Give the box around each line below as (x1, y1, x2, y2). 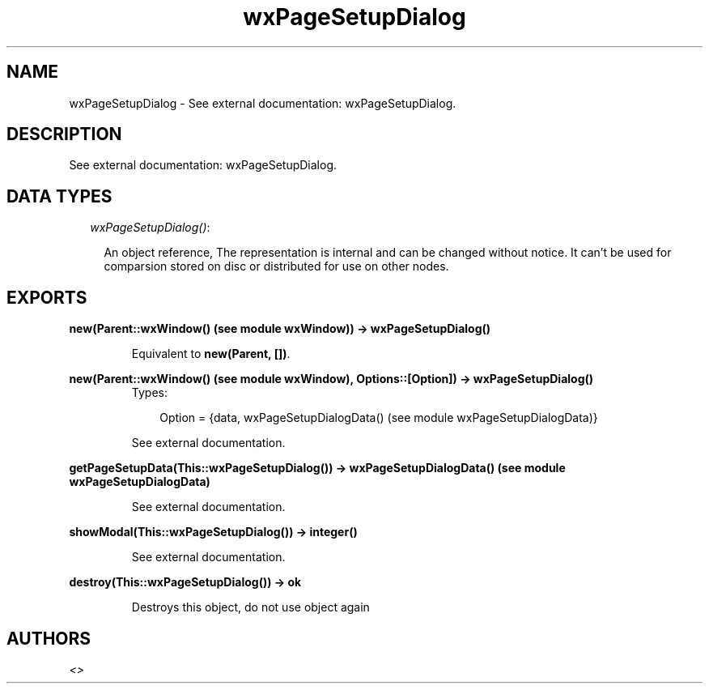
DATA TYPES (6, 185, 113, 207)
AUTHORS (6, 628, 91, 649)
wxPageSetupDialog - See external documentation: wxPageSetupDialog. (69, 96, 456, 110)
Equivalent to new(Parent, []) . (131, 347, 291, 361)
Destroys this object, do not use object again (131, 600, 370, 615)
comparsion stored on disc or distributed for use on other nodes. (104, 259, 449, 274)
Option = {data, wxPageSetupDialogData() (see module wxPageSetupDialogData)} (159, 411, 598, 425)
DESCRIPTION (6, 124, 122, 145)
